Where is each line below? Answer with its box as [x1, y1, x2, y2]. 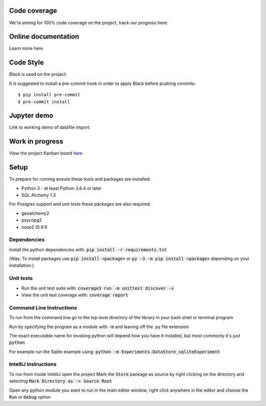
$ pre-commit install [18, 99, 70, 105]
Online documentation [9, 33, 79, 41]
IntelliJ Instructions [9, 361, 57, 368]
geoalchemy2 [21, 210, 49, 216]
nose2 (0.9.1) [21, 224, 48, 230]
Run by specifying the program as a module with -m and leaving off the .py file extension [9, 324, 189, 330]
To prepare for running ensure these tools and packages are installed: [9, 176, 151, 182]
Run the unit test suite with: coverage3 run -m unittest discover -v [21, 285, 174, 291]
